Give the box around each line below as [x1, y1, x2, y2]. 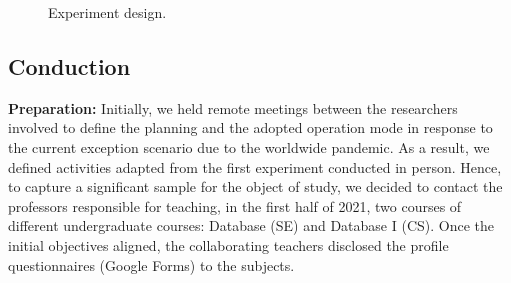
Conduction [8, 50, 131, 81]
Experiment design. [48, 2, 167, 22]
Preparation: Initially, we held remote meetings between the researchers [8, 97, 458, 118]
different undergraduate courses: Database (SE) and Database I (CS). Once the [8, 215, 494, 236]
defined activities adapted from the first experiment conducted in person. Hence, [8, 156, 502, 177]
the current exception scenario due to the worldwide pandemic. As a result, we [8, 136, 490, 157]
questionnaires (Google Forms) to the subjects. [8, 254, 295, 275]
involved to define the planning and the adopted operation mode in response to [8, 117, 493, 138]
